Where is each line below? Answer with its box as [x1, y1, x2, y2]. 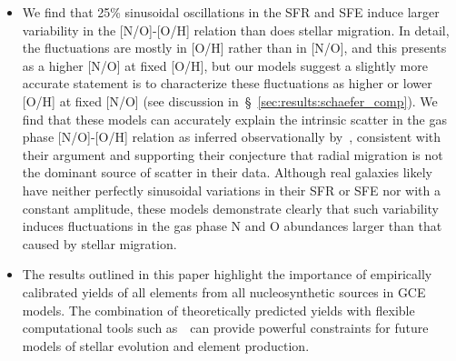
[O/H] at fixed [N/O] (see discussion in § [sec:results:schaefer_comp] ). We [22, 91, 438, 110]
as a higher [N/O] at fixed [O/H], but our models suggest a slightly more [22, 55, 428, 75]
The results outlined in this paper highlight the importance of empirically [22, 265, 432, 284]
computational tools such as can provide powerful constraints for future [22, 318, 429, 337]
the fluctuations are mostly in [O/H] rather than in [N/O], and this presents [22, 38, 447, 57]
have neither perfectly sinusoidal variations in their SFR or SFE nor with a [22, 180, 441, 199]
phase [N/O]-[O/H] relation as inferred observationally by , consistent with [22, 127, 441, 146]
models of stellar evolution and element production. [22, 336, 310, 355]
